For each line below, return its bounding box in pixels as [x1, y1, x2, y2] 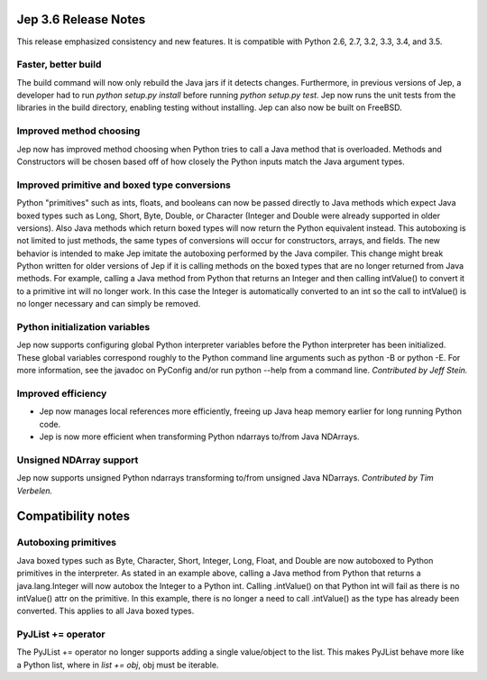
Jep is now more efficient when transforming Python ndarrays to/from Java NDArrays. [39, 431, 360, 442]
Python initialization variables [16, 321, 151, 333]
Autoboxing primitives [16, 537, 117, 549]
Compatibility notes [16, 509, 131, 524]
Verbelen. [16, 485, 53, 496]
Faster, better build [16, 59, 102, 71]
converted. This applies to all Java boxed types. [16, 605, 195, 617]
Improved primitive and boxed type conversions [16, 179, 232, 191]
